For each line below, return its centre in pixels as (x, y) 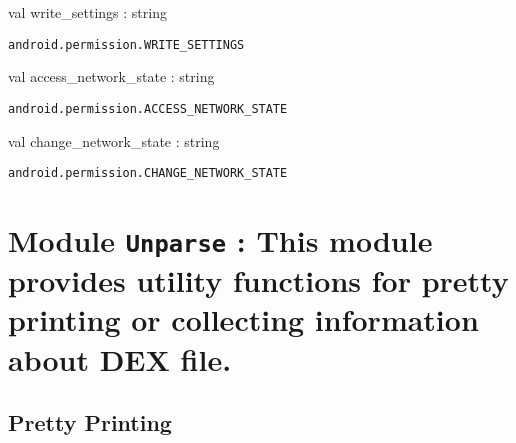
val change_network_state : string (114, 140)
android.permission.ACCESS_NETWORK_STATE (148, 108)
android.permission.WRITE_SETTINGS (126, 44)
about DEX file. (120, 358)
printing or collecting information (243, 319)
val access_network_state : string (111, 76)
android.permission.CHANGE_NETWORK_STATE (148, 173)
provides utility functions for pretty (258, 280)
